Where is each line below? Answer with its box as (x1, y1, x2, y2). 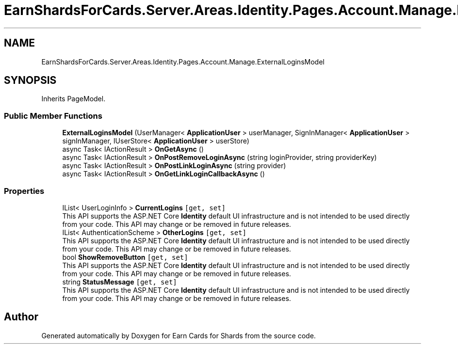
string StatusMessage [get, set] (62, 277, 177, 286)
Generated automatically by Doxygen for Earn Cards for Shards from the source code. (41, 331, 316, 340)
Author (4, 311, 38, 323)
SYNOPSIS (4, 74, 57, 87)
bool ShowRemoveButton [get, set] (62, 253, 188, 261)
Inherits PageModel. (41, 95, 106, 103)
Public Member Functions (4, 111, 102, 121)
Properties (4, 186, 45, 196)
